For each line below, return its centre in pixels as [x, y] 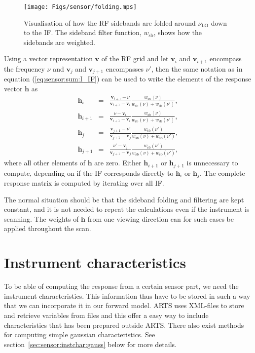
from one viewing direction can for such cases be [161, 218]
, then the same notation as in [197, 68]
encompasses [125, 68]
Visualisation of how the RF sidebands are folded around [110, 22]
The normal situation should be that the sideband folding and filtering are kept [124, 199]
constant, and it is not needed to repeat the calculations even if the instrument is [127, 209]
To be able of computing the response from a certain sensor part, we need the [121, 286]
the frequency [24, 68]
